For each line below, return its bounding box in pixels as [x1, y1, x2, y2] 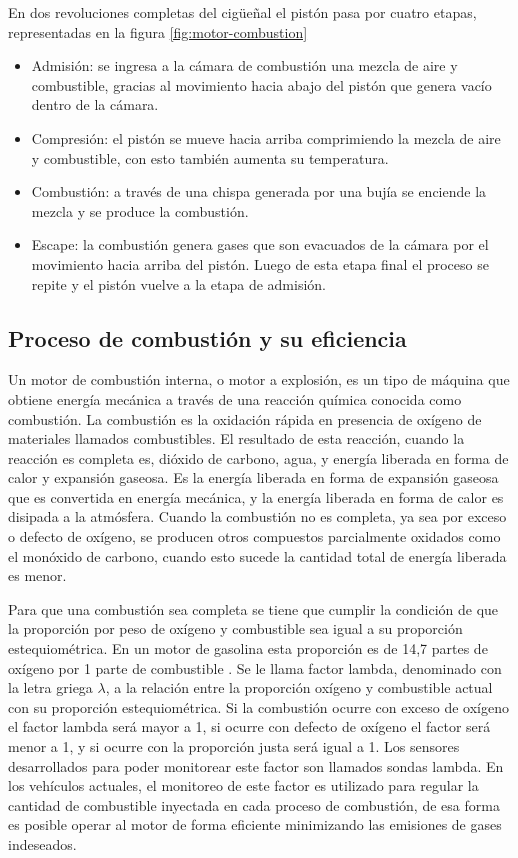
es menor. [8, 565, 67, 586]
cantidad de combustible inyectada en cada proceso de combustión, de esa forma [8, 794, 500, 815]
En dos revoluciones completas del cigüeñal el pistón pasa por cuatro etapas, [8, 2, 477, 22]
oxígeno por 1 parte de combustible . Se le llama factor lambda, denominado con [8, 657, 502, 678]
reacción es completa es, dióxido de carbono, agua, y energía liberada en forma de [8, 447, 509, 468]
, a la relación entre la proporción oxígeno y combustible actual [105, 677, 493, 698]
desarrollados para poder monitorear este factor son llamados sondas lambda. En [8, 755, 504, 776]
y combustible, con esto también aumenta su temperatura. [31, 147, 389, 168]
